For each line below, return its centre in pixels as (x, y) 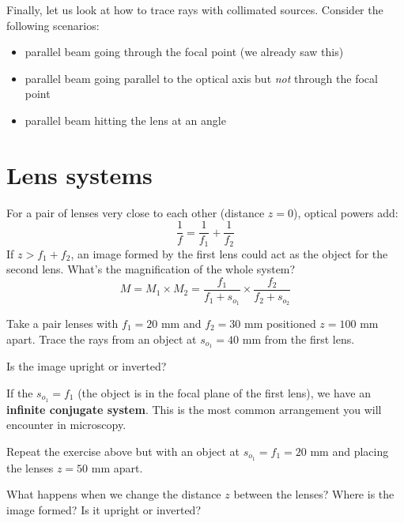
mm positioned (280, 323)
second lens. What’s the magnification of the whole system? (151, 269)
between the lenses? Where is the (314, 494)
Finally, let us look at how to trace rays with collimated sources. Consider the (195, 9)
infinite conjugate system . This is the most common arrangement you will (194, 409)
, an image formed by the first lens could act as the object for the (229, 253)
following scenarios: (53, 25)
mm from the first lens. (298, 339)
